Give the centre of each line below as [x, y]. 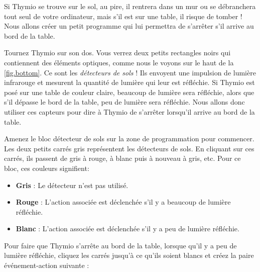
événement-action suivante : [47, 265]
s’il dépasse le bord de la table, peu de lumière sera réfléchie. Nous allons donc [124, 102]
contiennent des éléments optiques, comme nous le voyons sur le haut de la [119, 62]
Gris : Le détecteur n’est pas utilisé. [72, 185]
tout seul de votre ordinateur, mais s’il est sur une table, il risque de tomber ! [123, 16]
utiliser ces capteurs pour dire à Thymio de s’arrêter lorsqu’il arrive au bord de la [129, 111]
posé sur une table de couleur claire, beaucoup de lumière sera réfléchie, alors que [129, 92]
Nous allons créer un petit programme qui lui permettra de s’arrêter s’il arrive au [129, 26]
